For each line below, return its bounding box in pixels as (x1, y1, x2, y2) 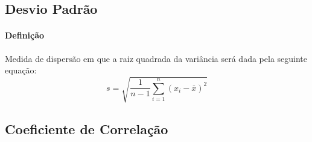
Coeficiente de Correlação (5, 119, 168, 138)
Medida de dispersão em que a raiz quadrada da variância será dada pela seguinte (5, 52, 308, 64)
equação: (5, 64, 37, 76)
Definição (5, 29, 45, 42)
